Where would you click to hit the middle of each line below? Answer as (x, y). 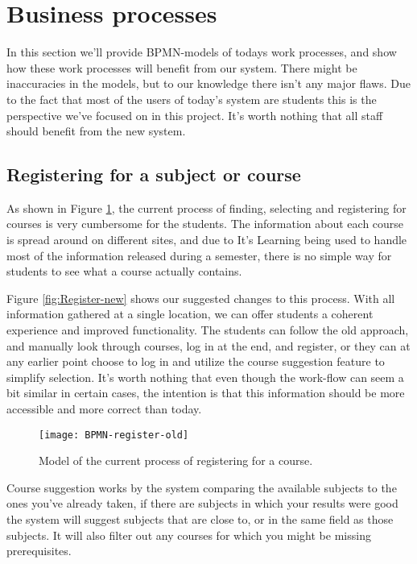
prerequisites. (39, 551)
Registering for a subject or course (154, 174)
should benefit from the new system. (96, 131)
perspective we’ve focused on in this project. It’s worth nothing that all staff (195, 115)
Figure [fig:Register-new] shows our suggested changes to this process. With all (201, 298)
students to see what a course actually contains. (124, 271)
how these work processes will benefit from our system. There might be (182, 67)
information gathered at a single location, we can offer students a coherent (190, 314)
